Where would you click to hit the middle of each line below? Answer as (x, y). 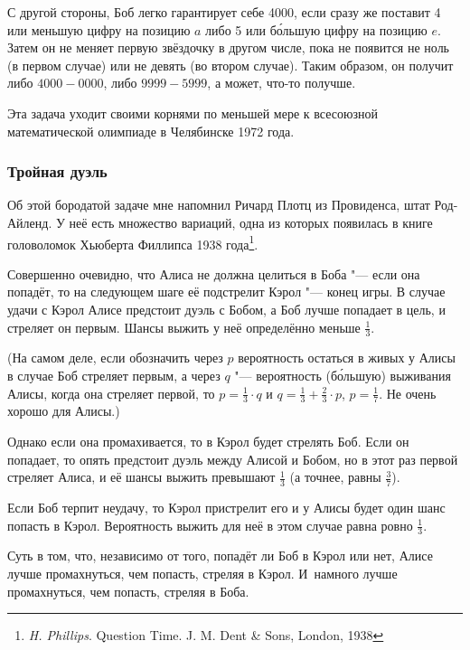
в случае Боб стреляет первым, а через (114, 376)
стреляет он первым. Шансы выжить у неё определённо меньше (184, 327)
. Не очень (408, 393)
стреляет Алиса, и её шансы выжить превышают (141, 477)
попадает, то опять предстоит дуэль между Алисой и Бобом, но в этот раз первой (233, 459)
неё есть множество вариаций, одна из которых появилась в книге (251, 222)
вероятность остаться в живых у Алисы (347, 358)
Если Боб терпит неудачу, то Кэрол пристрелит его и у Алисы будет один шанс (226, 508)
